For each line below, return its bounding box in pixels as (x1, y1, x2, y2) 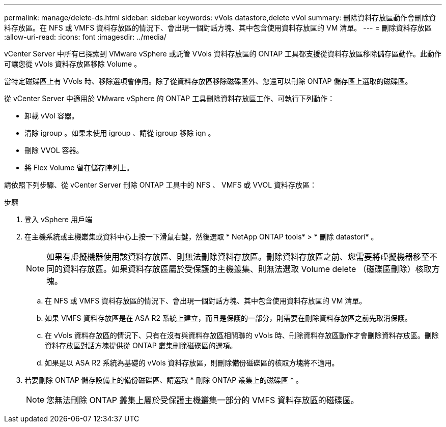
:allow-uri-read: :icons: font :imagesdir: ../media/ (4, 33, 166, 41)
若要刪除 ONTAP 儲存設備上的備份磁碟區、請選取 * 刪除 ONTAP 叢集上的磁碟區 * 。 (24, 376, 303, 384)
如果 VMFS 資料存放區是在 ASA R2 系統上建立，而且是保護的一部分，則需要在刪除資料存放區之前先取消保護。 (45, 314, 412, 322)
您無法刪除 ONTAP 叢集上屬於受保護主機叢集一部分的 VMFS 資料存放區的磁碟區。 (46, 395, 359, 405)
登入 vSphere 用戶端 (24, 215, 92, 224)
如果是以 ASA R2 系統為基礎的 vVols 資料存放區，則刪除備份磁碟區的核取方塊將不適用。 (45, 358, 339, 367)
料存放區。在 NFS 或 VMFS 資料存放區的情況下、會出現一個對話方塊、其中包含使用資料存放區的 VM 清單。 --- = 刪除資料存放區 (4, 23, 432, 32)
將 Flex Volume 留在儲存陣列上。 (24, 163, 134, 172)
